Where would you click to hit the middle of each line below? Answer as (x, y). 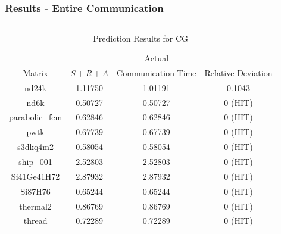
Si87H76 (35, 191)
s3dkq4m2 (35, 147)
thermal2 (35, 206)
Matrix (35, 72)
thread (35, 221)
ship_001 (35, 161)
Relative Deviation (238, 72)
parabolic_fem (36, 117)
